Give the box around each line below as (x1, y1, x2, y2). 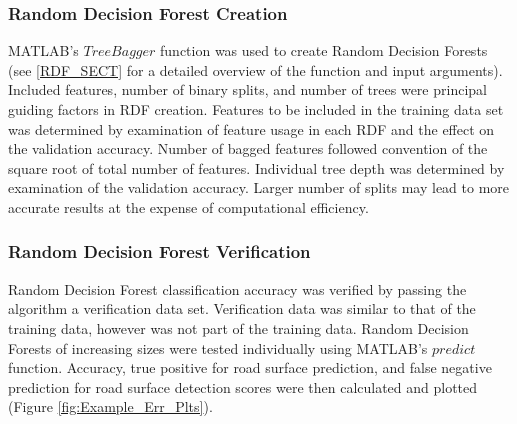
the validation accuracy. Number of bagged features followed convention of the (8, 138, 488, 159)
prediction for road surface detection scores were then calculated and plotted (8, 376, 478, 397)
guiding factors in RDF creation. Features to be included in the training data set (8, 99, 504, 119)
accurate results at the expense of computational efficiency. (8, 196, 369, 217)
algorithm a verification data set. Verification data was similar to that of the (8, 298, 476, 319)
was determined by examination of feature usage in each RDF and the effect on (8, 118, 495, 139)
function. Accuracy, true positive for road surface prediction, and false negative (8, 357, 492, 378)
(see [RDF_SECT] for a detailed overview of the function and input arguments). (8, 59, 503, 80)
